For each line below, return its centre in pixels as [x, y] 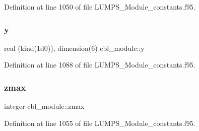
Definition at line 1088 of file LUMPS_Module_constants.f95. [100, 65]
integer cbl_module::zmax [44, 106]
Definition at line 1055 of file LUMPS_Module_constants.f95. [100, 123]
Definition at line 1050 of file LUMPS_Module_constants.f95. [100, 7]
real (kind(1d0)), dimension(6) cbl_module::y [74, 48]
